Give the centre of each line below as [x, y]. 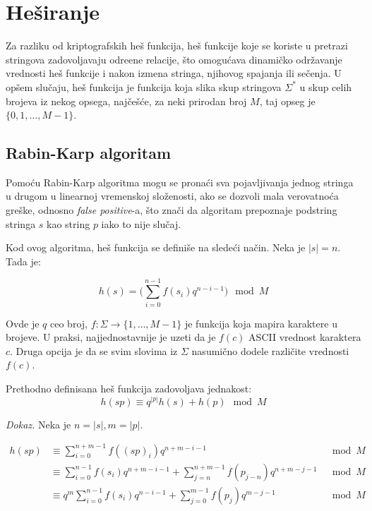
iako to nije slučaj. [141, 223]
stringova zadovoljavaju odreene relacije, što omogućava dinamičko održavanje [174, 59]
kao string [68, 223]
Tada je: [23, 261]
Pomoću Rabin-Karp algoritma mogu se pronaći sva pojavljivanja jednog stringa [180, 182]
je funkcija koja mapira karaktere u [261, 323]
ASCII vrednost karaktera [305, 337]
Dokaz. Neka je [38, 424]
